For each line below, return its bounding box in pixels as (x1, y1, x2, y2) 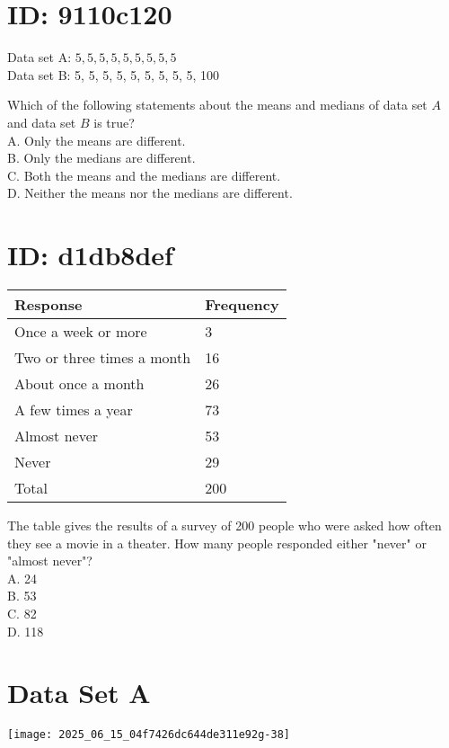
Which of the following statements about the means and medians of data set (7, 95, 427, 114)
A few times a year (14, 399, 133, 420)
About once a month (14, 373, 145, 394)
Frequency (205, 294, 279, 315)
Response (14, 294, 83, 315)
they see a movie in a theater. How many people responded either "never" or (7, 533, 427, 552)
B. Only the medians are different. (7, 148, 196, 167)
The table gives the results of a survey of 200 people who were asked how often (7, 516, 442, 534)
